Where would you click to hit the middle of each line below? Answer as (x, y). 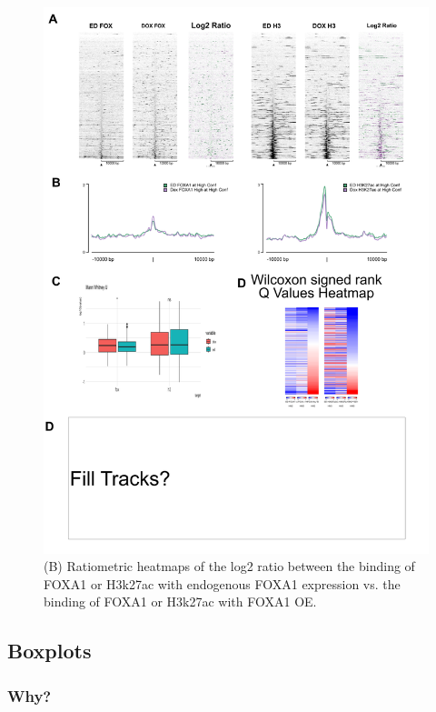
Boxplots (50, 651)
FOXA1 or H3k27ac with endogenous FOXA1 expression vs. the (222, 583)
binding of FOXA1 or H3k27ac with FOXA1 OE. (180, 602)
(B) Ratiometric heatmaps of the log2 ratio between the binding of (229, 566)
